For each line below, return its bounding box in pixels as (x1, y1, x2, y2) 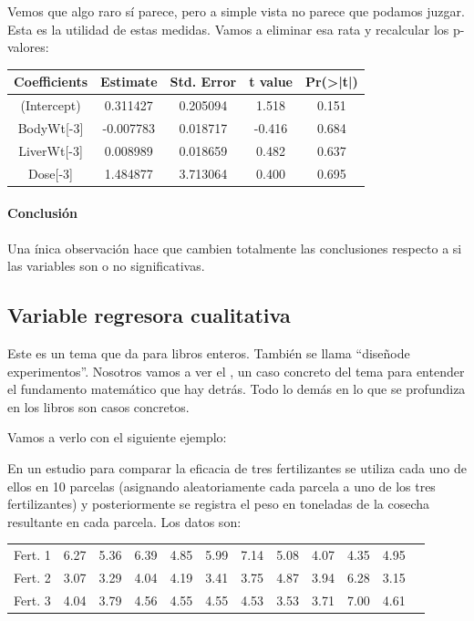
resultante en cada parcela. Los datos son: (7, 512, 242, 531)
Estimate (100, 72, 158, 91)
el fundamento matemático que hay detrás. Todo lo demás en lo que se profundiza (7, 379, 466, 398)
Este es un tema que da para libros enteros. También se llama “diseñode (7, 343, 410, 362)
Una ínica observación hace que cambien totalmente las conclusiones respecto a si (7, 238, 462, 257)
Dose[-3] (28, 163, 73, 182)
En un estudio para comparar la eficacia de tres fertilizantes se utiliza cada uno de (7, 458, 467, 477)
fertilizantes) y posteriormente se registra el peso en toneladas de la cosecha (7, 494, 430, 513)
